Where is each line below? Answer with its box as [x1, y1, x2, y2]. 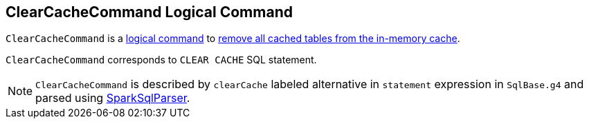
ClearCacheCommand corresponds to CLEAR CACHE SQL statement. [6, 54, 317, 66]
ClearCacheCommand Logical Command [6, 3, 293, 21]
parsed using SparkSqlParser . [35, 91, 190, 105]
